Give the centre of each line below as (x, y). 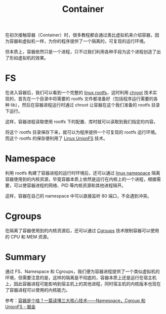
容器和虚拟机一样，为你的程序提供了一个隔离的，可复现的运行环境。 (79, 41)
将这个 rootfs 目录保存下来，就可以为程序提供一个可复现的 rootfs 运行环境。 (82, 132)
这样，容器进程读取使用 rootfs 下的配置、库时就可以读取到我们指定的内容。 (82, 122)
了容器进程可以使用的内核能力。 (38, 290)
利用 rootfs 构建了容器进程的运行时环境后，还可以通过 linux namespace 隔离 (83, 173)
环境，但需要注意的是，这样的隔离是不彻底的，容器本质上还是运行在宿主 (79, 277)
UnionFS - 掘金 (21, 307)
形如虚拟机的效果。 (29, 58)
